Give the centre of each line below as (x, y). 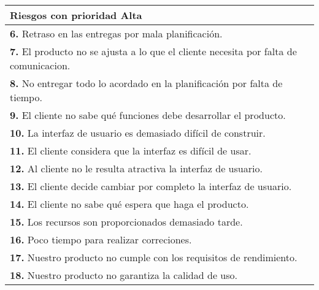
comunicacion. (40, 65)
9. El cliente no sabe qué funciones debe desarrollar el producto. (148, 115)
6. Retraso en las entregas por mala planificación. (116, 33)
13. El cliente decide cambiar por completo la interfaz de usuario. (151, 186)
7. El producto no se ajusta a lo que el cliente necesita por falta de (153, 51)
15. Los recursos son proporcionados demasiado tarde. (126, 222)
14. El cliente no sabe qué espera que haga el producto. (129, 204)
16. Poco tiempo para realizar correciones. (101, 239)
